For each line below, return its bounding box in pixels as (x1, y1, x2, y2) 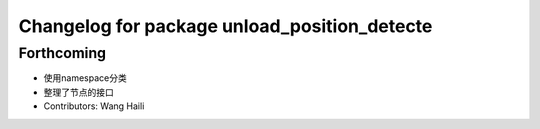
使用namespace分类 (43, 72, 127, 84)
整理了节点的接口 (43, 86, 114, 98)
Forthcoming (18, 44, 107, 62)
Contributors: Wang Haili (43, 100, 145, 112)
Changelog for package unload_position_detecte (18, 15, 433, 37)
